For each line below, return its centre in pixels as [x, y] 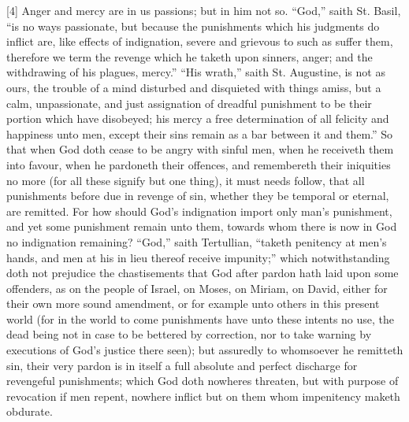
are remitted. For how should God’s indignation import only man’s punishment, [199, 211]
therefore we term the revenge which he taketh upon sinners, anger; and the [190, 56]
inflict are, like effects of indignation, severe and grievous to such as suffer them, [200, 41]
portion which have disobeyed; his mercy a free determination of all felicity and [198, 118]
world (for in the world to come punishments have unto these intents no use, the [201, 318]
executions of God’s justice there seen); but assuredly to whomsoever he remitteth [205, 350]
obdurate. [30, 411]
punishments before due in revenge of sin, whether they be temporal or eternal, [198, 196]
